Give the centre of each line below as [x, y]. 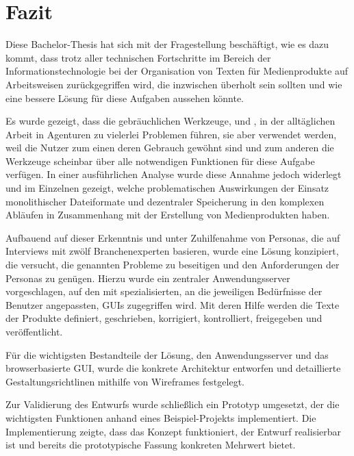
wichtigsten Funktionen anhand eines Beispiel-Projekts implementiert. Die [161, 417]
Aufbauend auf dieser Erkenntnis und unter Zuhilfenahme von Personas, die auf [173, 237]
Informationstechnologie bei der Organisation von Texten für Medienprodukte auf [177, 71]
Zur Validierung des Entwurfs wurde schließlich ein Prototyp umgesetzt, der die [173, 404]
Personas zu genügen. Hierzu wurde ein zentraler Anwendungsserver [148, 278]
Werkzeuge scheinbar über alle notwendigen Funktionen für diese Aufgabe [160, 161]
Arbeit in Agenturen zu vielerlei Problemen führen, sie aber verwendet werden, [171, 134]
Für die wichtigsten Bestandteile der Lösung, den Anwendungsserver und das [167, 354]
